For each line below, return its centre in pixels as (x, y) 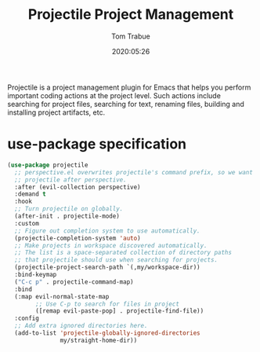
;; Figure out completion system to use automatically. (107, 231)
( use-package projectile (48, 165)
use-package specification (97, 144)
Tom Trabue (131, 36)
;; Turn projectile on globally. (69, 209)
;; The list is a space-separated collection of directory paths (123, 253)
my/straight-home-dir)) (99, 340)
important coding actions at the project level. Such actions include (114, 95)
